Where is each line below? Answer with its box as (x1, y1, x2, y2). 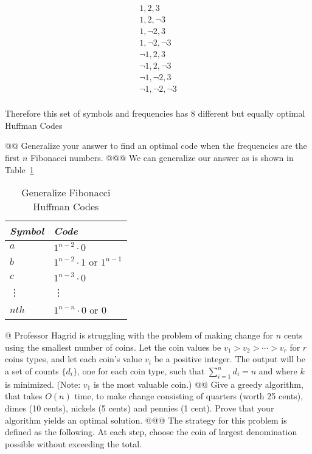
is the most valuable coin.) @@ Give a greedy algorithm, (93, 377, 303, 390)
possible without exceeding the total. (5, 437, 142, 450)
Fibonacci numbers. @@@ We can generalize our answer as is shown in (30, 151, 294, 164)
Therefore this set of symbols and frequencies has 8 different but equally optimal (5, 107, 305, 120)
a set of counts (5, 365, 59, 377)
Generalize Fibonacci (21, 185, 111, 200)
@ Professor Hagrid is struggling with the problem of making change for (5, 329, 273, 342)
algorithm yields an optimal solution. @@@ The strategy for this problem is (5, 413, 287, 426)
